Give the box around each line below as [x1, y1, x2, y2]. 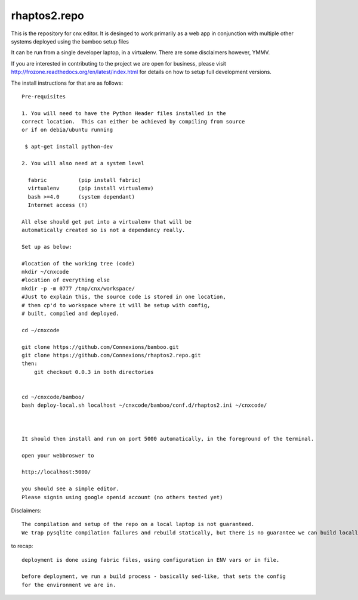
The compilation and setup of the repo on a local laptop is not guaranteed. [21, 521, 255, 528]
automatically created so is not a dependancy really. [21, 227, 186, 234]
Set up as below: [21, 243, 72, 250]
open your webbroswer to [21, 452, 94, 459]
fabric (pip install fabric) [27, 177, 141, 183]
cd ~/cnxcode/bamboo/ [21, 394, 85, 400]
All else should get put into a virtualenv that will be [21, 218, 192, 225]
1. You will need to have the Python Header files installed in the [21, 110, 226, 116]
